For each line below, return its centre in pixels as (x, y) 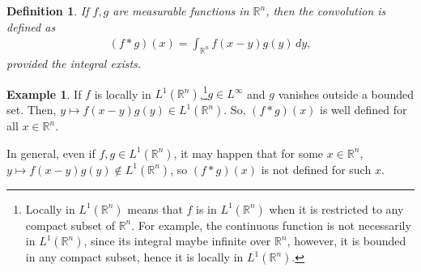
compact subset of (70, 225)
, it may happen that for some (249, 153)
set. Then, (32, 110)
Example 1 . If (44, 93)
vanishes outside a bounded (346, 93)
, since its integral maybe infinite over (177, 241)
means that (155, 208)
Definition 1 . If (48, 11)
